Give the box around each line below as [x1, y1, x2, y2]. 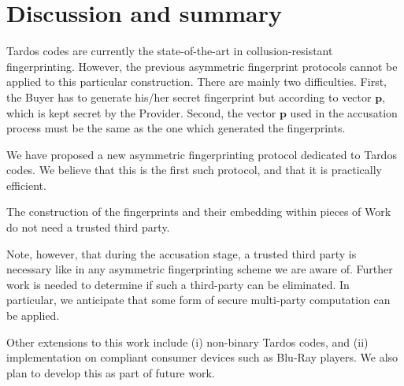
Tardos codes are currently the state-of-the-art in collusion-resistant [6, 43, 333, 59]
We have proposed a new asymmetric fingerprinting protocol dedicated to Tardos [6, 146, 397, 162]
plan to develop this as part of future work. [6, 364, 215, 380]
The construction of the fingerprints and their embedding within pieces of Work [6, 203, 391, 220]
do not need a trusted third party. [6, 219, 170, 236]
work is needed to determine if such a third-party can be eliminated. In [6, 276, 350, 292]
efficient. [6, 176, 46, 193]
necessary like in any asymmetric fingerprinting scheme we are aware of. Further [6, 261, 393, 277]
